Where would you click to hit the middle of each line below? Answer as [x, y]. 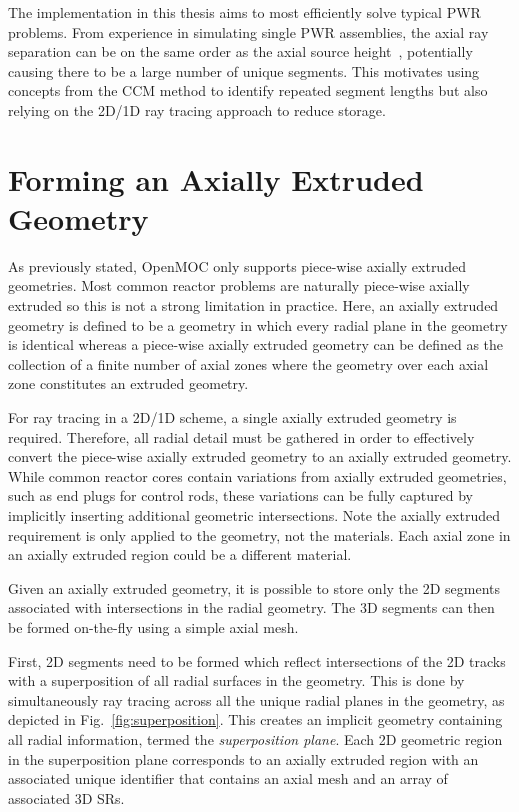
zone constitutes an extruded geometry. [128, 383]
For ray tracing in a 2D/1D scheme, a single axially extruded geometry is [232, 417]
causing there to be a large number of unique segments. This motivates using [244, 70]
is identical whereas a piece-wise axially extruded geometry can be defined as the [256, 344]
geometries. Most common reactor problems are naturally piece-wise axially [239, 285]
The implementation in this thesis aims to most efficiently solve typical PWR [244, 12]
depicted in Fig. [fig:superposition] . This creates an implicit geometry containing [255, 719]
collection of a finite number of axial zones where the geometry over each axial [248, 363]
